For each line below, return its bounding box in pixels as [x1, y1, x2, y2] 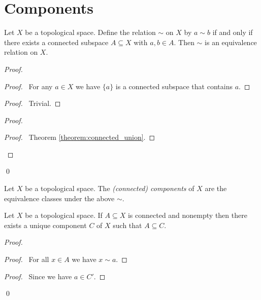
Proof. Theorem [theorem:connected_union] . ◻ [4, 132, 155, 142]
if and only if [212, 27, 253, 37]
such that [113, 219, 142, 230]
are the [205, 183, 227, 194]
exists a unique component [4, 219, 87, 230]
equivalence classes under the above [4, 193, 115, 203]
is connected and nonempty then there [127, 210, 247, 220]
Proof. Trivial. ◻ [4, 98, 61, 108]
